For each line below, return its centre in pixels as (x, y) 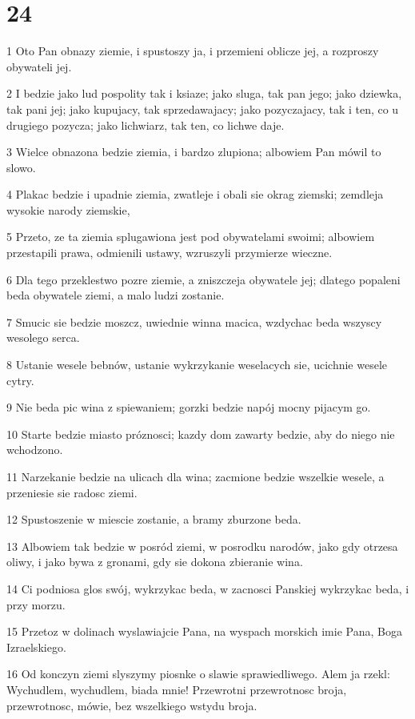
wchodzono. (35, 450)
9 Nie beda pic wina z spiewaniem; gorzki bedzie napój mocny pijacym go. (189, 407)
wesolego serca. (43, 337)
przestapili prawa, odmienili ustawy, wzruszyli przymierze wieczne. (170, 253)
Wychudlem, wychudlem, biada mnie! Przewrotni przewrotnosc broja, (177, 689)
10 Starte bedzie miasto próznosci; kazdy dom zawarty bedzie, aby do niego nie (201, 434)
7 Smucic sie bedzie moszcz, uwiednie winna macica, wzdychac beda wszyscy (194, 321)
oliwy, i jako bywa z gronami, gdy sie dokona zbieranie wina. (155, 562)
